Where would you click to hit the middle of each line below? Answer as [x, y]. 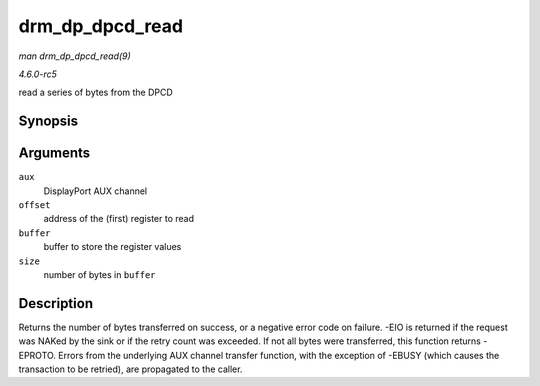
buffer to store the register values [112, 247]
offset [34, 205]
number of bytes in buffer [99, 274]
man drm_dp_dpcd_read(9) [75, 56]
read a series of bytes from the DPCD [96, 92]
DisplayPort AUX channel [95, 191]
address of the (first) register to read [119, 219]
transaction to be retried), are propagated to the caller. [130, 369]
